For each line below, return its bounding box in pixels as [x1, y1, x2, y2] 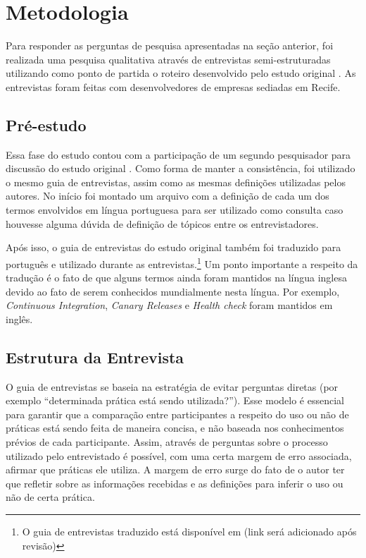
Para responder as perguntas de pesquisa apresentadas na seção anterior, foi [6, 38, 334, 53]
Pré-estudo [6, 114, 87, 135]
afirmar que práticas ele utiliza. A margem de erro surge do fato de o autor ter [6, 462, 345, 477]
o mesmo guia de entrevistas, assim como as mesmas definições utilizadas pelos [6, 174, 346, 189]
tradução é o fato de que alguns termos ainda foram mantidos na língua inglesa [6, 270, 347, 285]
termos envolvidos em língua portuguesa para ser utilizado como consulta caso [6, 202, 343, 217]
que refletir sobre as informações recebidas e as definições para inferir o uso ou [6, 475, 343, 490]
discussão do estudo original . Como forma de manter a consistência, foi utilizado [6, 161, 355, 176]
